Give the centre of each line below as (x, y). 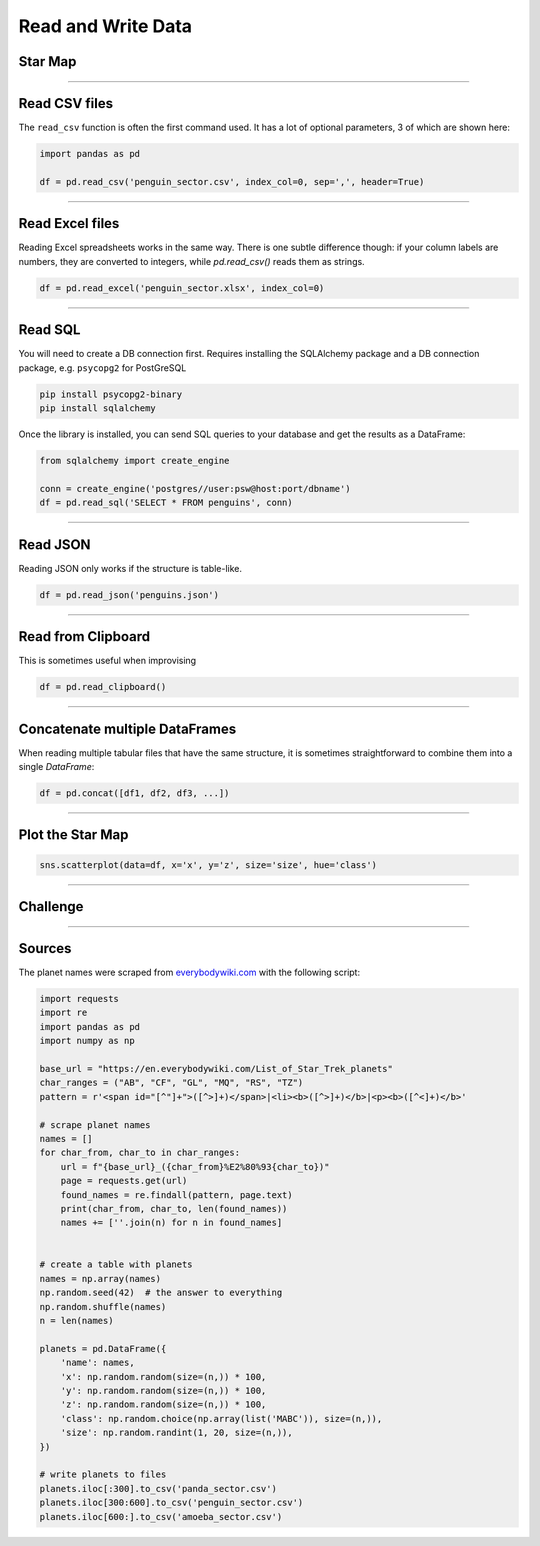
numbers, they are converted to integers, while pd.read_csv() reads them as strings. (191, 261)
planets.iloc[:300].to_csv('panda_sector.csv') (158, 1488)
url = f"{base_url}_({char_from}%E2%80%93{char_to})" (195, 1166)
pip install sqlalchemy (98, 408)
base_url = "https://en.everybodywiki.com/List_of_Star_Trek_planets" (216, 1069)
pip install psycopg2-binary (111, 394)
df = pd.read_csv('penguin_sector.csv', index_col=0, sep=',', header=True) (232, 181)
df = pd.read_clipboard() (103, 687)
